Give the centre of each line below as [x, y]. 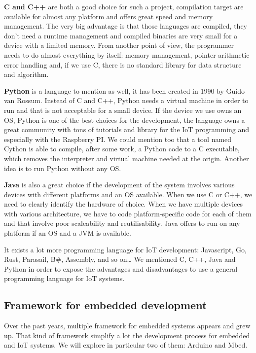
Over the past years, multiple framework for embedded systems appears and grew [127, 326]
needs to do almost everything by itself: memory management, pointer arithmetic [127, 54]
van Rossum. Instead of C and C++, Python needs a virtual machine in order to [126, 100]
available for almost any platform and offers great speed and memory [109, 16]
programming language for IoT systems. [64, 278]
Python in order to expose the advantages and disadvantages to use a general [121, 268]
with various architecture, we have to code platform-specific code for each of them [128, 213]
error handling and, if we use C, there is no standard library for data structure [123, 64]
